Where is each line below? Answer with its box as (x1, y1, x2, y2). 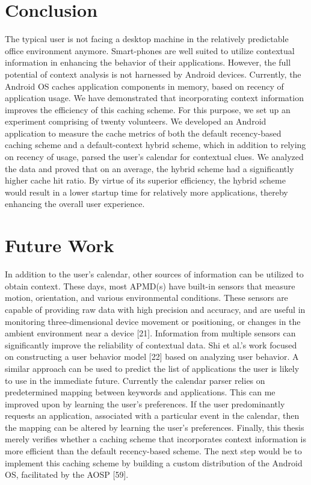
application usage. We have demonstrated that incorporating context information (5, 91, 304, 104)
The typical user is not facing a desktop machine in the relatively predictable (5, 32, 289, 45)
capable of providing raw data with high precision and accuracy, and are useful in (5, 303, 306, 315)
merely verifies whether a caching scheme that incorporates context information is (5, 433, 307, 445)
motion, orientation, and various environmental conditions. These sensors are (5, 291, 288, 304)
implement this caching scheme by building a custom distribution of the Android (5, 456, 303, 469)
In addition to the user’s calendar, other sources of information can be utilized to (5, 268, 304, 280)
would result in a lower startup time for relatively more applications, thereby (5, 185, 288, 198)
